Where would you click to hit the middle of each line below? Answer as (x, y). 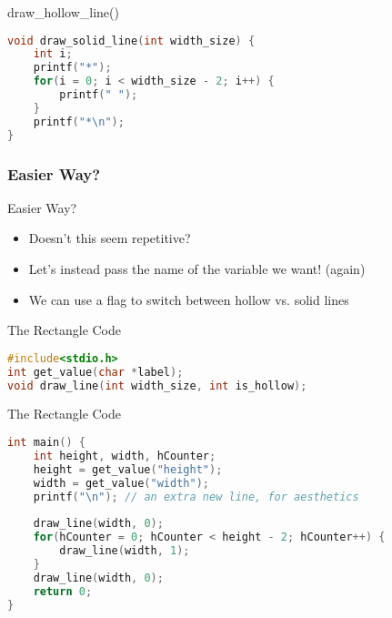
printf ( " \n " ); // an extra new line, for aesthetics (196, 496)
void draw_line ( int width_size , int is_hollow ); (157, 385)
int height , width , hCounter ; (125, 456)
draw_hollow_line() (63, 12)
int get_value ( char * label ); (95, 372)
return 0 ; (63, 591)
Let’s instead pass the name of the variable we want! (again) (197, 268)
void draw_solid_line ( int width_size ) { (131, 41)
